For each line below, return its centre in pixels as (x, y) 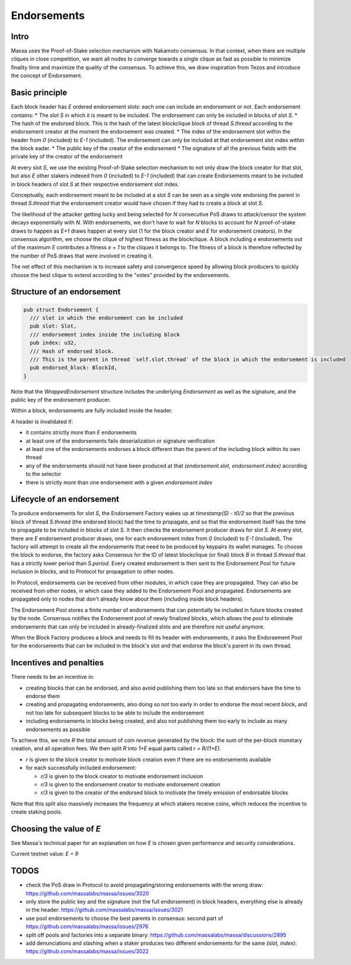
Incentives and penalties (57, 663)
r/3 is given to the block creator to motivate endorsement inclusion (122, 776)
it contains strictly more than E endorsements (81, 433)
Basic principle (39, 93)
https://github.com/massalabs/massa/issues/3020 (87, 893)
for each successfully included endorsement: (81, 768)
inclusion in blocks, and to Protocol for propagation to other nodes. (93, 572)
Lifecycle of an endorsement (65, 499)
